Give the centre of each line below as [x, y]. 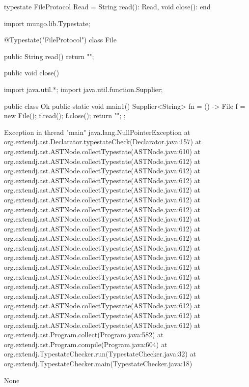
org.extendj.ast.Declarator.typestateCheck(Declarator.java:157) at [103, 142]
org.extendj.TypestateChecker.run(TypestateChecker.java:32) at [100, 354]
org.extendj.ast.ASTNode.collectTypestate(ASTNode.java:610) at [102, 151]
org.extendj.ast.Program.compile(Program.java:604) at [86, 344]
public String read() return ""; [49, 56]
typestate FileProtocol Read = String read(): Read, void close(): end [107, 6]
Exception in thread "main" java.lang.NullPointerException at [97, 132]
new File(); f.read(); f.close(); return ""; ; [65, 115]
